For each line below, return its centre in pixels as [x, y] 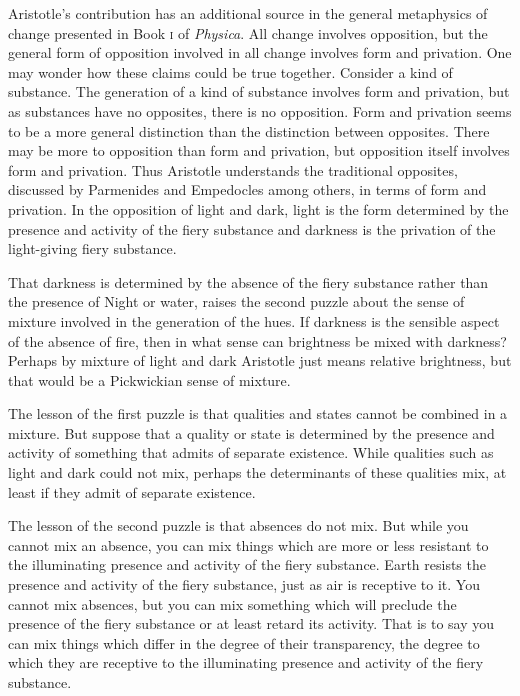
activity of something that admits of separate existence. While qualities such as [251, 452]
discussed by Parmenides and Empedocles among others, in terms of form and [247, 189]
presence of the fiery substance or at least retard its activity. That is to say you [251, 623]
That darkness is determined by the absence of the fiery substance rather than [248, 281]
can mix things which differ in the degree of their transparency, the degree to [244, 642]
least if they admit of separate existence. [132, 491]
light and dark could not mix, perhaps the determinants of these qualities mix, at [257, 472]
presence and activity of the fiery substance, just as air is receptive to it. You [244, 584]
